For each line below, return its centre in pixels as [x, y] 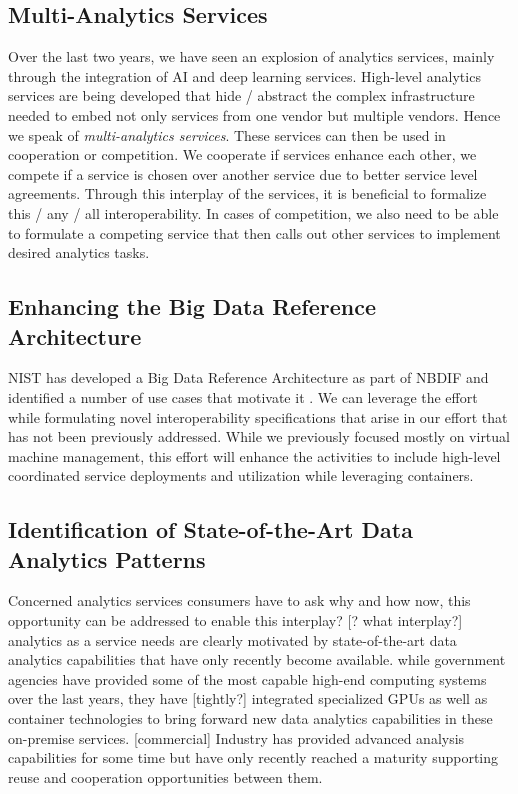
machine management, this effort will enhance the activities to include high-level [254, 455]
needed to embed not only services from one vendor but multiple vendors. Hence [254, 114]
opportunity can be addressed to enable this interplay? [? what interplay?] [235, 620]
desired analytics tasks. [79, 252]
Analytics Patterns [107, 558]
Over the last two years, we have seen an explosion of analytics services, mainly [251, 56]
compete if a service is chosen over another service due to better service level [243, 173]
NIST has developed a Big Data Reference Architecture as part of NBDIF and [248, 377]
